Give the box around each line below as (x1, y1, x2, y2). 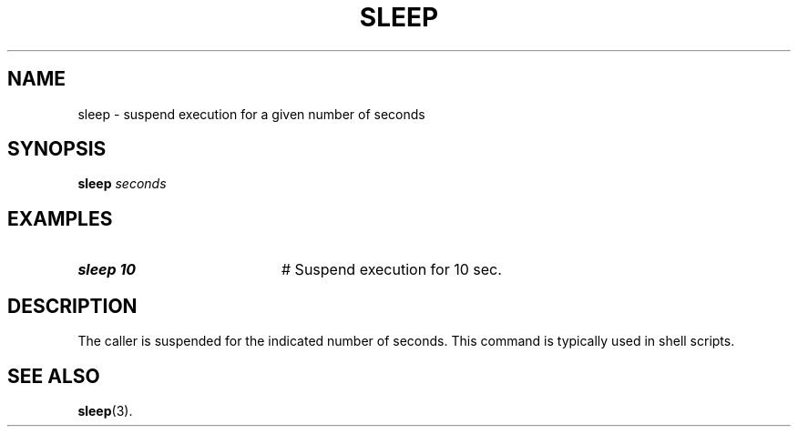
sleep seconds (77, 176, 167, 192)
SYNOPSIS (7, 137, 107, 161)
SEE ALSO (7, 364, 100, 388)
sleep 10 (77, 260, 137, 279)
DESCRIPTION (7, 294, 138, 318)
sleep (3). (77, 402, 133, 419)
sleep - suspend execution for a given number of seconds (77, 106, 425, 122)
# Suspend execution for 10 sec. (281, 260, 502, 279)
